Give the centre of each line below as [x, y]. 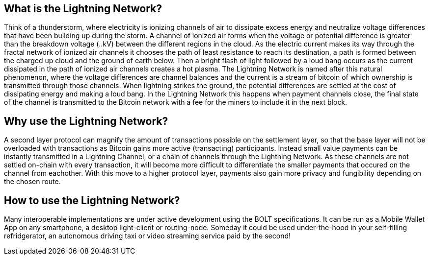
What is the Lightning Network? [83, 9]
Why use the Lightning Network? [86, 121]
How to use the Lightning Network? [92, 200]
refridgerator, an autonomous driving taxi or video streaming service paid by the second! [147, 236]
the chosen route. [32, 182]
